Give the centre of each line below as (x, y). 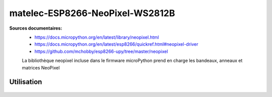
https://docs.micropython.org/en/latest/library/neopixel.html (97, 37)
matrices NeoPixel (41, 67)
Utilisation (26, 82)
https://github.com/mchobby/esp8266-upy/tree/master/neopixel (101, 51)
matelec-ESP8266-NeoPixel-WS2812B (92, 13)
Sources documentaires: (36, 28)
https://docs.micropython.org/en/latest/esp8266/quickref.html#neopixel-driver (116, 44)
